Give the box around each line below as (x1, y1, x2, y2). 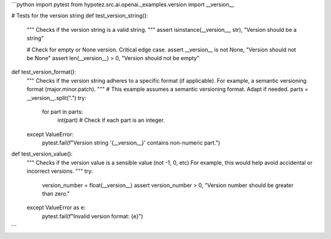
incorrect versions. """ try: (26, 167, 93, 175)
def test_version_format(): (11, 68, 77, 76)
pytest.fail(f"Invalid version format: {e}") (42, 212, 143, 220)
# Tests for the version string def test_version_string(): (11, 12, 148, 20)
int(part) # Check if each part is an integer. (57, 116, 165, 124)
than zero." (42, 190, 70, 197)
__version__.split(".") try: (26, 94, 87, 101)
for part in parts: (42, 108, 83, 115)
